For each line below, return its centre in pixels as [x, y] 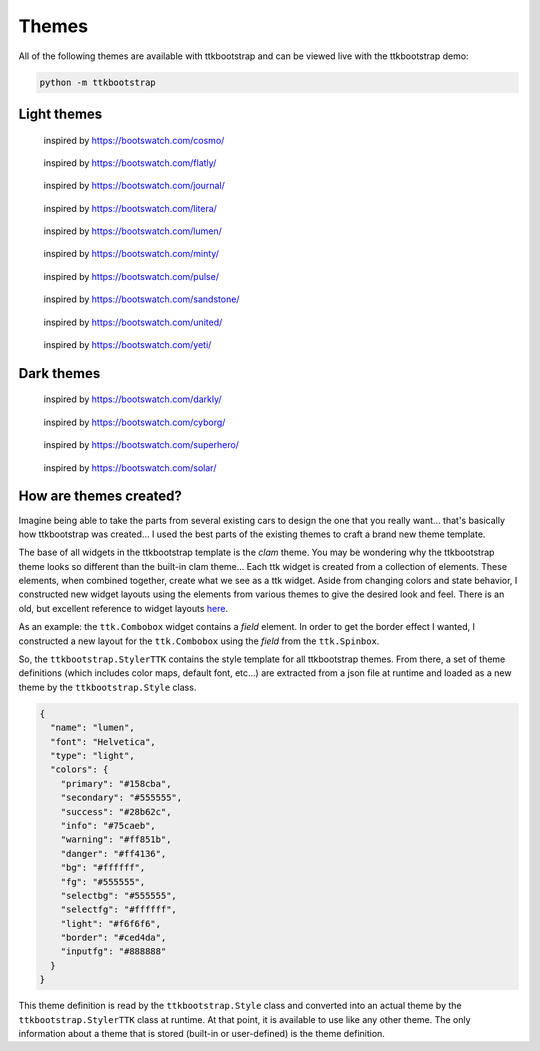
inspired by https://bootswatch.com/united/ [133, 322]
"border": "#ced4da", [113, 938]
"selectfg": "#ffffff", [118, 909]
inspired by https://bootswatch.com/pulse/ [131, 276]
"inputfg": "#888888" [113, 951]
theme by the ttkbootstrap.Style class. [107, 687]
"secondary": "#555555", [121, 798]
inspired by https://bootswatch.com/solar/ [130, 467]
